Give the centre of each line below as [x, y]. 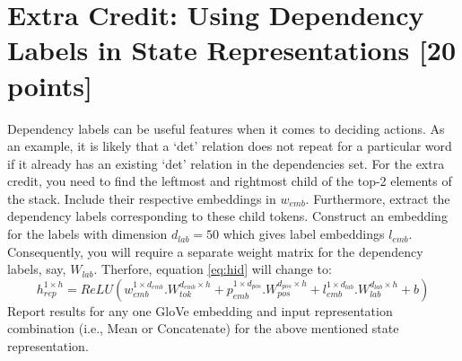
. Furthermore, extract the [378, 198]
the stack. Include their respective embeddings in [142, 198]
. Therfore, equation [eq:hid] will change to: [213, 269]
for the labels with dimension [87, 234]
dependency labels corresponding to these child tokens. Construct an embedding [227, 216]
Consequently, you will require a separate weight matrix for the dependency [215, 251]
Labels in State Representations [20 [232, 50]
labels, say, [37, 269]
